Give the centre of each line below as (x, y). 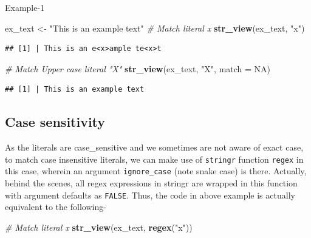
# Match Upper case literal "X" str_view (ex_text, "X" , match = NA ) (138, 68)
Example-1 (25, 7)
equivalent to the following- (56, 207)
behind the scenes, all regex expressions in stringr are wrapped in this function (151, 183)
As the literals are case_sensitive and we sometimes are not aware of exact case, (154, 147)
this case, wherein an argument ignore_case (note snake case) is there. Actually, (156, 171)
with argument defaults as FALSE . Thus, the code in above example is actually (150, 195)
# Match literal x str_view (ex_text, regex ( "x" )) (99, 227)
